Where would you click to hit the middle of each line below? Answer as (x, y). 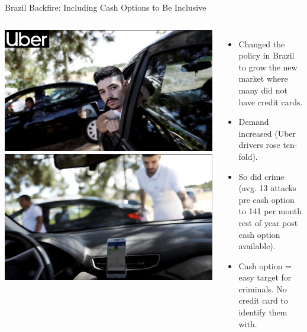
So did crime (261, 176)
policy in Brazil (266, 55)
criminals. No (263, 289)
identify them (263, 312)
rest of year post (268, 222)
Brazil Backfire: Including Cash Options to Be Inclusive (106, 7)
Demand (254, 122)
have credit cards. (271, 101)
